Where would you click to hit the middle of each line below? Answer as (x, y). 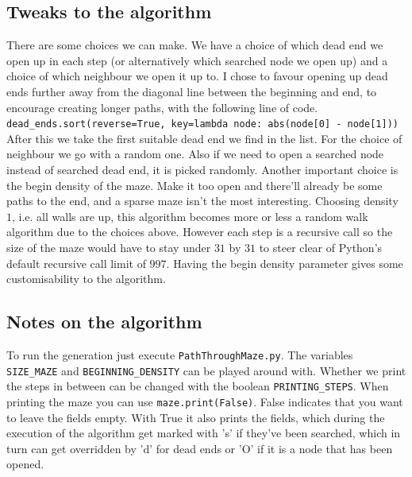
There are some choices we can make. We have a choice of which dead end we (195, 45)
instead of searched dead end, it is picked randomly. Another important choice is (202, 170)
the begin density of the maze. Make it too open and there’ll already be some (194, 185)
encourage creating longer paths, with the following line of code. (162, 107)
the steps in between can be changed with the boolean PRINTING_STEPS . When (198, 386)
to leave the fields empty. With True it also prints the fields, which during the (196, 417)
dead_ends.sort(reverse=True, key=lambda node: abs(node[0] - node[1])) (202, 124)
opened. (25, 464)
